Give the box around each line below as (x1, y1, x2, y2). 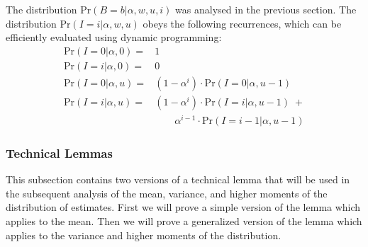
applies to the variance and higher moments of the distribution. (6, 227, 281, 242)
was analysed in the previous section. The (175, 2, 357, 16)
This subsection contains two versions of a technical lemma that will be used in (6, 172, 350, 187)
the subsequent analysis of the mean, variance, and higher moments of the (6, 185, 328, 200)
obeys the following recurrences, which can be (143, 16, 342, 30)
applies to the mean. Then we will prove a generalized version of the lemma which (6, 214, 362, 229)
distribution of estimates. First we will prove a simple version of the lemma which (6, 200, 361, 214)
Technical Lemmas (6, 144, 113, 161)
